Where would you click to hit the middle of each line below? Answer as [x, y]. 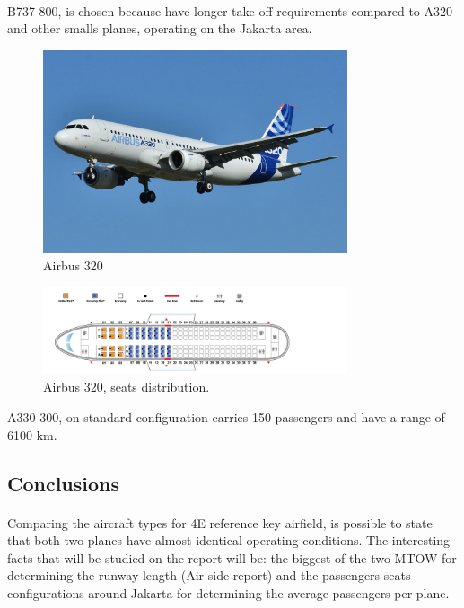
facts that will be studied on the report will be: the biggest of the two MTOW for [232, 557]
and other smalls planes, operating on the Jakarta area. [160, 28]
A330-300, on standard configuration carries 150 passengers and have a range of [226, 416]
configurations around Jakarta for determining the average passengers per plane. [228, 592]
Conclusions [64, 483]
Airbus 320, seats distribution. [127, 387]
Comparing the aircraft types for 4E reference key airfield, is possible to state [220, 522]
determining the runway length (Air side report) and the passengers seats [209, 575]
